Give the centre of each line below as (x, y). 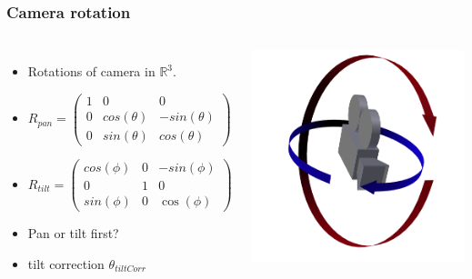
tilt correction (66, 263)
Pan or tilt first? (73, 233)
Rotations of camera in (91, 71)
